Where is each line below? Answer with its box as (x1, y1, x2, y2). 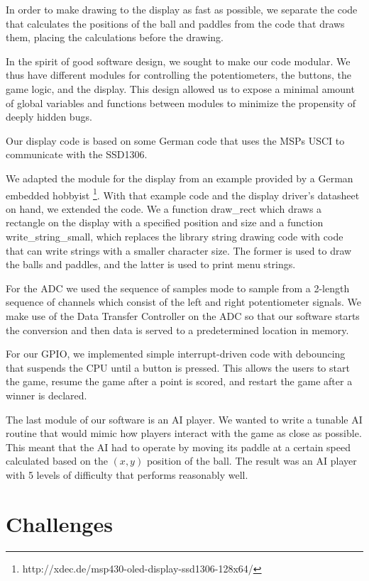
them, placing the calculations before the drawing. (6, 30, 224, 45)
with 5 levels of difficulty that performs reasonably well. (6, 467, 248, 482)
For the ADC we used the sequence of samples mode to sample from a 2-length (6, 280, 350, 295)
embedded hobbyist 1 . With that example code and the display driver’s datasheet (6, 185, 360, 202)
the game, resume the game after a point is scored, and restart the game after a (6, 374, 353, 389)
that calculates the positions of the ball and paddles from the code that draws (6, 16, 345, 31)
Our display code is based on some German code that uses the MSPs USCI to (6, 133, 345, 148)
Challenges (6, 509, 113, 538)
